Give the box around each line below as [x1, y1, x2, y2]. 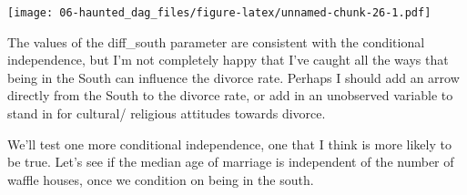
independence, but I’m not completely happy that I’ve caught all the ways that [7, 50, 449, 69]
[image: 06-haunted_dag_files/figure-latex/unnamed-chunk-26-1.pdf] [7, 6, 431, 19]
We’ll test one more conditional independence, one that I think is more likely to [7, 134, 452, 153]
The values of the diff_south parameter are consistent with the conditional [7, 32, 425, 51]
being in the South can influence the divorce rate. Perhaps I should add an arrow [7, 67, 460, 87]
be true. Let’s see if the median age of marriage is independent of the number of [7, 152, 454, 171]
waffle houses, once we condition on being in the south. [7, 169, 314, 189]
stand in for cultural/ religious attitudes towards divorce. [7, 104, 326, 123]
